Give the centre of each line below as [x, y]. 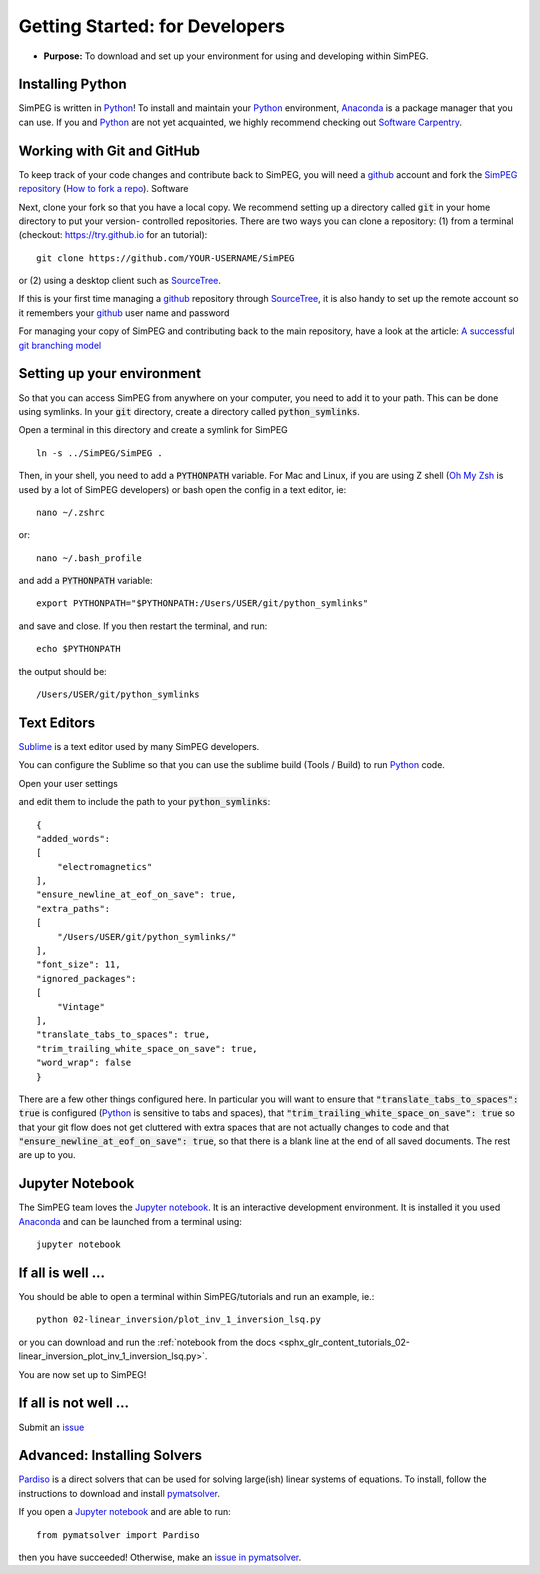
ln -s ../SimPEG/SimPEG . [100, 453]
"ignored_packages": [86, 978]
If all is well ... [61, 1272]
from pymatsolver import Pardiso [118, 1534]
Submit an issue [51, 1427]
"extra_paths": [73, 908]
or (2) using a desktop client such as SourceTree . [120, 281]
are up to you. [47, 1155]
